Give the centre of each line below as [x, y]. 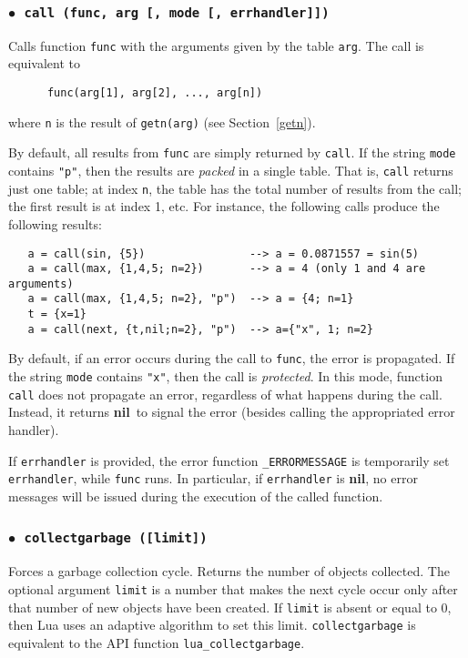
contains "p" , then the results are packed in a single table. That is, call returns [231, 170]
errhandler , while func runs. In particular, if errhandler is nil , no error [213, 478]
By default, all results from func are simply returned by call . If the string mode [232, 152]
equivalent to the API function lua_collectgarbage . [157, 642]
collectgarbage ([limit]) [116, 538]
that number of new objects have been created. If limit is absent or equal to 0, [230, 607]
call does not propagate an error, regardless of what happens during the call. [225, 394]
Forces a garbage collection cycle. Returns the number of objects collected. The [229, 571]
